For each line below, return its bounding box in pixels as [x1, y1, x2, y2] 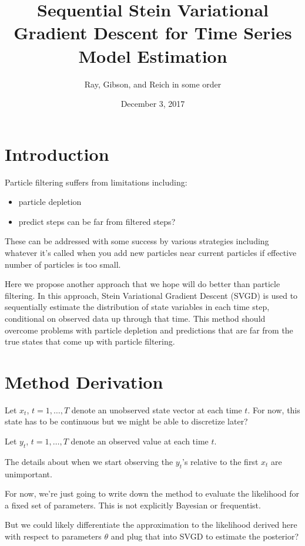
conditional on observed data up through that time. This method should [5, 312, 266, 324]
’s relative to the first [182, 455, 259, 467]
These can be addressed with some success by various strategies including [5, 235, 269, 247]
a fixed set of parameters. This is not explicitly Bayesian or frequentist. [5, 498, 261, 511]
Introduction [5, 141, 109, 166]
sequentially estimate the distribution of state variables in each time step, [5, 301, 270, 313]
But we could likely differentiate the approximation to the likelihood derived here [5, 518, 297, 531]
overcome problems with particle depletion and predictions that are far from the [5, 323, 293, 336]
